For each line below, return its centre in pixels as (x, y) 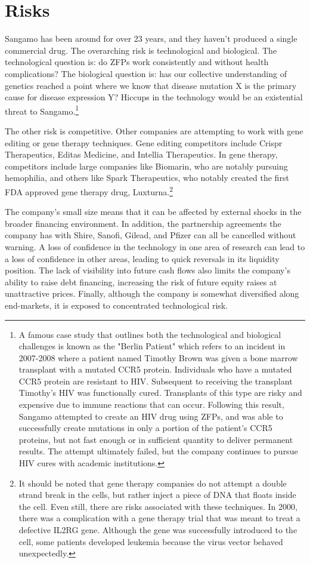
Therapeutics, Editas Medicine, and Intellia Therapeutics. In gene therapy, (141, 154)
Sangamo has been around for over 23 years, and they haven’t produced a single (151, 39)
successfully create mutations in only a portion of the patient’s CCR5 (145, 428)
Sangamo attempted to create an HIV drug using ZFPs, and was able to (151, 416)
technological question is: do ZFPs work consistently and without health (137, 62)
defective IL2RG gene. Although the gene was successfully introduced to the (158, 530)
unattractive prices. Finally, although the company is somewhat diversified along (152, 293)
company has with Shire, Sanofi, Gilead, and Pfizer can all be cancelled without (151, 235)
